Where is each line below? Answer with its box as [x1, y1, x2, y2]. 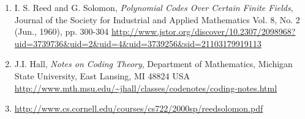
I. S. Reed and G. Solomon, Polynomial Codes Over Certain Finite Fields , [14, 1, 293, 13]
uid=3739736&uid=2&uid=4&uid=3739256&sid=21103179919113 [14, 37, 262, 49]
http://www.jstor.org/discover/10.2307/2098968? [111, 25, 296, 38]
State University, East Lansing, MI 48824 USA [14, 69, 190, 82]
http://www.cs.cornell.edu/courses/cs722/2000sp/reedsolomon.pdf [14, 102, 263, 115]
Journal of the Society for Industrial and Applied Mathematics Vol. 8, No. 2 [14, 13, 300, 26]
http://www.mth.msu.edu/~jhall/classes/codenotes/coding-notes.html [14, 81, 277, 94]
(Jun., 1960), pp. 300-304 [14, 25, 109, 38]
